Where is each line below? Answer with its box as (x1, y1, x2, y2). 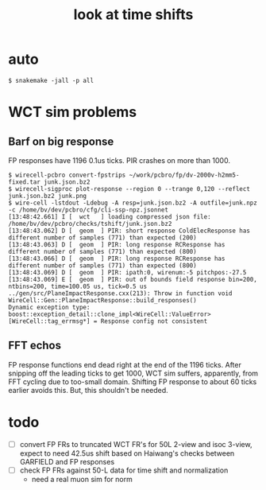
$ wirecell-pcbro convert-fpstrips (8, 171, 126, 179)
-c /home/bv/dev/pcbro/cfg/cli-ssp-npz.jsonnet (8, 205, 169, 214)
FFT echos (8, 339, 62, 352)
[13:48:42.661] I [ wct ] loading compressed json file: (8, 212, 212, 220)
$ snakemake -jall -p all (8, 76, 94, 84)
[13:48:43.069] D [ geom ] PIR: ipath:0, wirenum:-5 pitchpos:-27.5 (8, 268, 247, 276)
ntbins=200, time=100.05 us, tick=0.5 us (8, 282, 148, 290)
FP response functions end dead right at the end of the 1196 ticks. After (8, 360, 242, 369)
